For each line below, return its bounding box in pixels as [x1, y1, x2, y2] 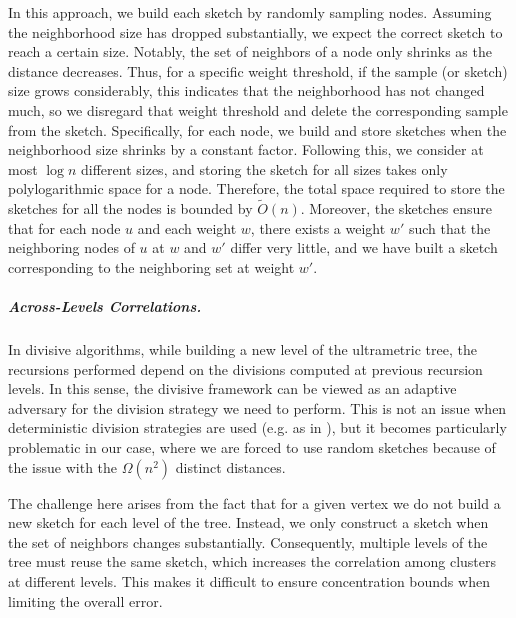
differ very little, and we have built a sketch [230, 237, 498, 258]
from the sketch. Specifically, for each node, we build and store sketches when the [8, 119, 507, 140]
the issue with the [8, 456, 118, 477]
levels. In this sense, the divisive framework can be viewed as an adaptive [8, 378, 457, 399]
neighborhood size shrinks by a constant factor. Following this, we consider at [8, 139, 484, 160]
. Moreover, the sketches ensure [300, 198, 493, 219]
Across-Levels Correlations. [8, 296, 202, 317]
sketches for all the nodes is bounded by [8, 198, 253, 219]
